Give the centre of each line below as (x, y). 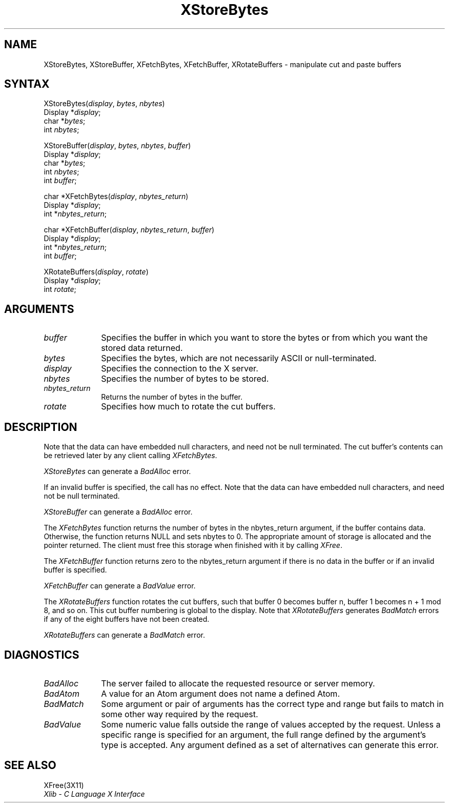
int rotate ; (60, 289)
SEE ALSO (30, 765)
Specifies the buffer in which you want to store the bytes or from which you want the (264, 338)
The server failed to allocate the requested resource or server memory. (238, 683)
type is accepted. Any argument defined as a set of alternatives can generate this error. (270, 745)
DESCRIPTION (41, 427)
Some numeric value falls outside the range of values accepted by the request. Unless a (271, 724)
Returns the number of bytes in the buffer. (172, 397)
